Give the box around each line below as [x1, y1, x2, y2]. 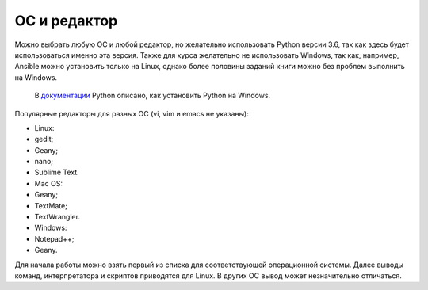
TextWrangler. [34, 212, 81, 222]
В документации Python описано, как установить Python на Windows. [34, 91, 271, 101]
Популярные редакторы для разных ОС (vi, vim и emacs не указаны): [14, 109, 249, 118]
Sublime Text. [34, 167, 79, 177]
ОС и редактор [14, 12, 118, 29]
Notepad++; [34, 234, 75, 243]
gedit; [34, 135, 54, 144]
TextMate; [34, 200, 67, 210]
